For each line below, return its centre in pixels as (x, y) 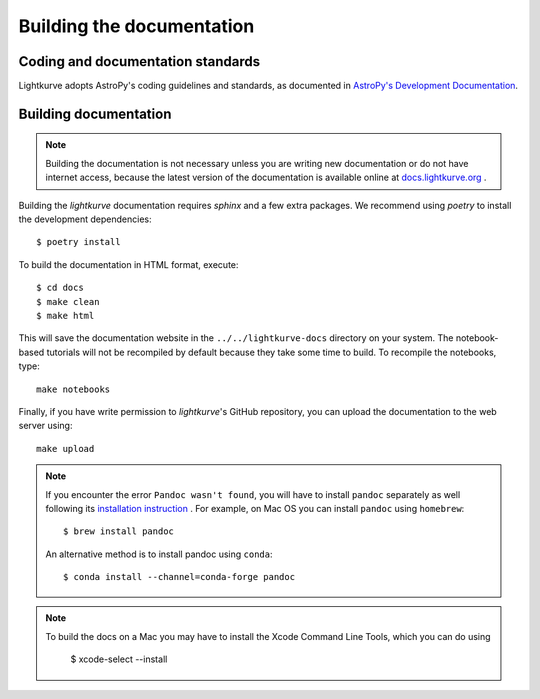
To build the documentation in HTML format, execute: (128, 264)
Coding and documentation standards (139, 61)
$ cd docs (60, 288)
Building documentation (95, 113)
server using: (45, 426)
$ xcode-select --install (119, 659)
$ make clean (68, 301)
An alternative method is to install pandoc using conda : (159, 554)
